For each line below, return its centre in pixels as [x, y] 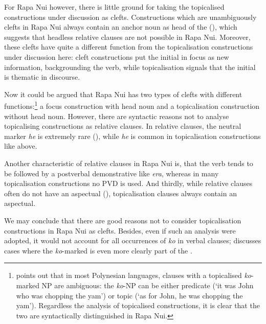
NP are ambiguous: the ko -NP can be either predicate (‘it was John [148, 285]
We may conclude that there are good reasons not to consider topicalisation [123, 220]
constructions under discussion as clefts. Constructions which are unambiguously [130, 17]
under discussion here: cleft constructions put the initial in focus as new [117, 56]
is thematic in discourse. [42, 77]
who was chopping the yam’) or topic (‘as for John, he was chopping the [129, 295]
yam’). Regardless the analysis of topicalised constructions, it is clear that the [138, 305]
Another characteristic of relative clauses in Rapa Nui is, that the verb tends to [129, 163]
